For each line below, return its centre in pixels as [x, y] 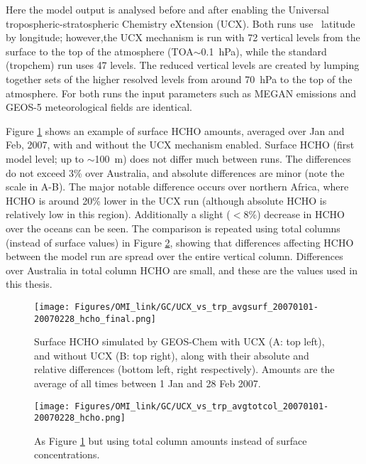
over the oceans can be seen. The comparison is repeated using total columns [173, 228]
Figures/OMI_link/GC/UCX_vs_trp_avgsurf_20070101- [196, 307]
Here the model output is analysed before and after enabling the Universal [167, 9]
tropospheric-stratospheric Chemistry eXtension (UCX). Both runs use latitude [181, 23]
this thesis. [29, 284]
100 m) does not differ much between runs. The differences [223, 158]
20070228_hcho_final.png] [95, 319]
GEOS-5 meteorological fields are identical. [99, 107]
